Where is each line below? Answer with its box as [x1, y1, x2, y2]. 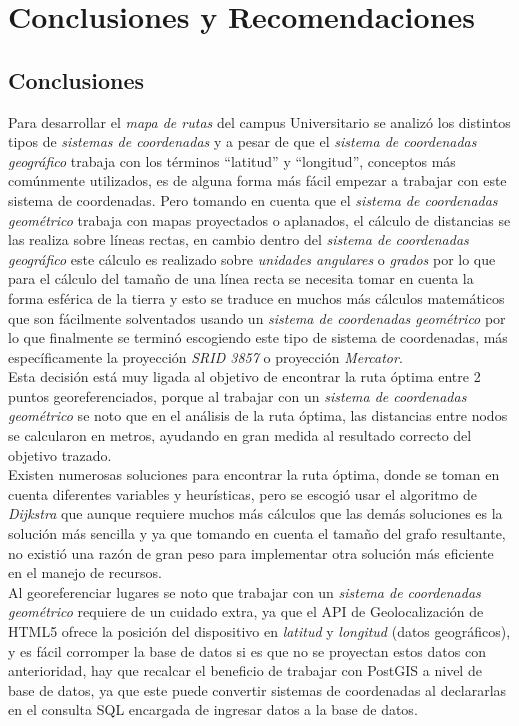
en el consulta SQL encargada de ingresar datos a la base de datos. [8, 699, 418, 720]
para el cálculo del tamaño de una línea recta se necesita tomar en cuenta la [8, 268, 474, 289]
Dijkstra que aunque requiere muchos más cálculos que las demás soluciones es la [8, 503, 503, 524]
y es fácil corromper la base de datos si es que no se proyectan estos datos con [8, 640, 486, 661]
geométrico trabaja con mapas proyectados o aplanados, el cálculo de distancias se [8, 209, 511, 230]
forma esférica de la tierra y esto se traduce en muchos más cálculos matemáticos [8, 287, 505, 308]
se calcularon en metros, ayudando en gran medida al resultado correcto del [8, 425, 472, 446]
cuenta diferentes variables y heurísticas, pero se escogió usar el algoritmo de [8, 483, 477, 504]
